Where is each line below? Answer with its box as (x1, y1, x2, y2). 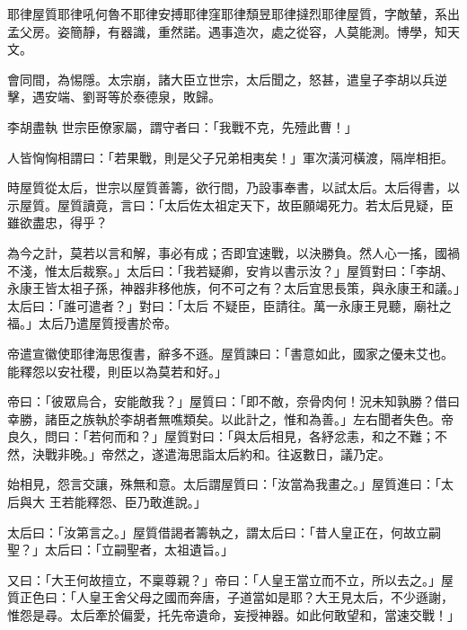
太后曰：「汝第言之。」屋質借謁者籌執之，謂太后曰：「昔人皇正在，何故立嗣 (7, 522, 441, 541)
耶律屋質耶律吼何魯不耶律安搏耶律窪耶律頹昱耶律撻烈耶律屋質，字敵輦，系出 (7, 4, 460, 22)
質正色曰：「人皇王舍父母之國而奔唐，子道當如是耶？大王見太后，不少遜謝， (7, 588, 454, 607)
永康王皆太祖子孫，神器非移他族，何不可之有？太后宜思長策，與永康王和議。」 (7, 279, 460, 297)
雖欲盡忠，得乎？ (7, 213, 108, 232)
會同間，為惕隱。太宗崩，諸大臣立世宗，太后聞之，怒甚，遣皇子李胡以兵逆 (7, 69, 447, 88)
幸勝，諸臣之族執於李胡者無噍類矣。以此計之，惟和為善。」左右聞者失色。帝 (7, 409, 454, 428)
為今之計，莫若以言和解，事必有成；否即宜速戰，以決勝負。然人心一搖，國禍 (7, 243, 460, 262)
